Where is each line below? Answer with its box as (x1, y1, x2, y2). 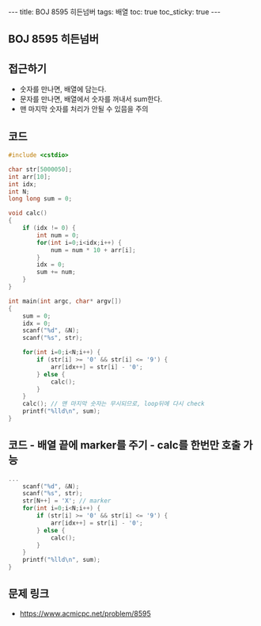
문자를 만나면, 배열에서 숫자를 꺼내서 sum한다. (19, 94, 163, 104)
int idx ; (8, 180, 37, 188)
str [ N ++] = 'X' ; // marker (22, 497, 112, 505)
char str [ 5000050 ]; (8, 165, 73, 174)
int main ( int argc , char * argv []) (8, 297, 123, 305)
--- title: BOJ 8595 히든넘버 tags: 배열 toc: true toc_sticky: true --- (8, 7, 221, 17)
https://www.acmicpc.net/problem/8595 (19, 609, 152, 618)
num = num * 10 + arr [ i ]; (50, 246, 136, 254)
